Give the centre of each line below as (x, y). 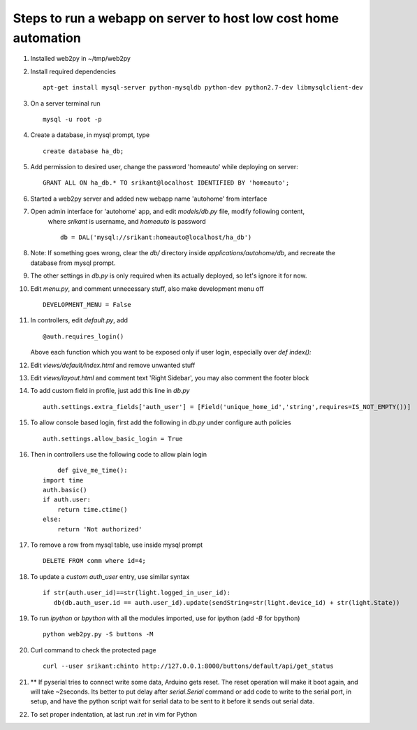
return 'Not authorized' (100, 529)
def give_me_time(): (92, 471)
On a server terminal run (65, 103)
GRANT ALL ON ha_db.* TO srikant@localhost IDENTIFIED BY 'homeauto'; (166, 183)
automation (47, 38)
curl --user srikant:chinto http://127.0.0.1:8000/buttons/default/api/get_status (188, 666)
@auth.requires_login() (83, 336)
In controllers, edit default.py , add (79, 320)
